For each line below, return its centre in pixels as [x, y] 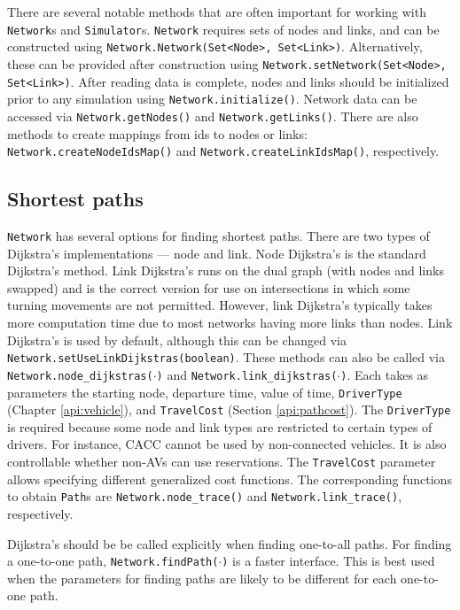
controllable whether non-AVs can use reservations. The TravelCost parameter [222, 462]
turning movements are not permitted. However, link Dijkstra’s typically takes [220, 305]
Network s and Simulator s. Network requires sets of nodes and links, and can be [223, 29]
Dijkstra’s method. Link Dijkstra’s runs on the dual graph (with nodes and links [226, 270]
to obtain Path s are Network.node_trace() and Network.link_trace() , [205, 496]
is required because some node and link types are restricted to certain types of [220, 426]
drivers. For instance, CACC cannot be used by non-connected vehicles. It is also [227, 444]
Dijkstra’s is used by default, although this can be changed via [177, 340]
